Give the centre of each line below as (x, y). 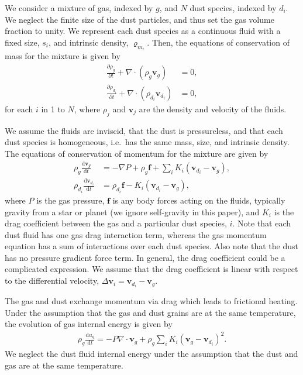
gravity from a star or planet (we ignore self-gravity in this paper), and (132, 211)
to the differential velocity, (52, 281)
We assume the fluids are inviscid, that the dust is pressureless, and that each (144, 130)
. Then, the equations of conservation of (218, 42)
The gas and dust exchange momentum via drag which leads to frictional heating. (151, 301)
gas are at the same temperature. (64, 365)
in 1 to (53, 109)
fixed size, (22, 42)
